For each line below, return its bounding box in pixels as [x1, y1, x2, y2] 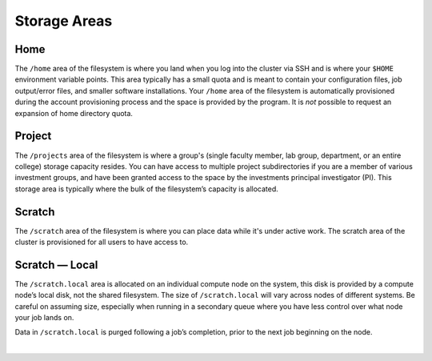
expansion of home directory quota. [14, 108, 134, 118]
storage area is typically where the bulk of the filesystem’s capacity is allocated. [14, 184, 279, 194]
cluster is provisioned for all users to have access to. [14, 237, 189, 247]
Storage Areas [14, 12, 113, 30]
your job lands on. [14, 313, 74, 323]
